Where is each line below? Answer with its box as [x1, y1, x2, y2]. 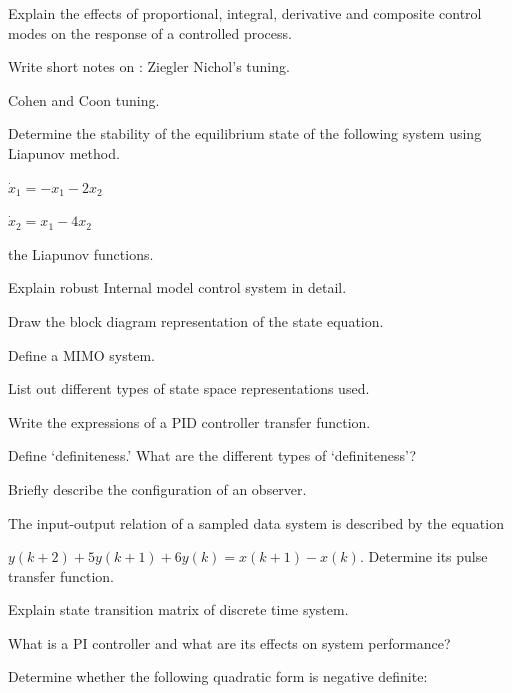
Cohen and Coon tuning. [8, 89, 160, 110]
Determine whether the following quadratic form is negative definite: [8, 666, 428, 687]
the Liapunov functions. [8, 243, 154, 264]
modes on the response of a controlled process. [8, 22, 292, 43]
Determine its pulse [368, 546, 488, 567]
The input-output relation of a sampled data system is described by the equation [8, 512, 504, 533]
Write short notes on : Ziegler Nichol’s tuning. [8, 56, 290, 77]
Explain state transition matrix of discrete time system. [8, 599, 349, 620]
